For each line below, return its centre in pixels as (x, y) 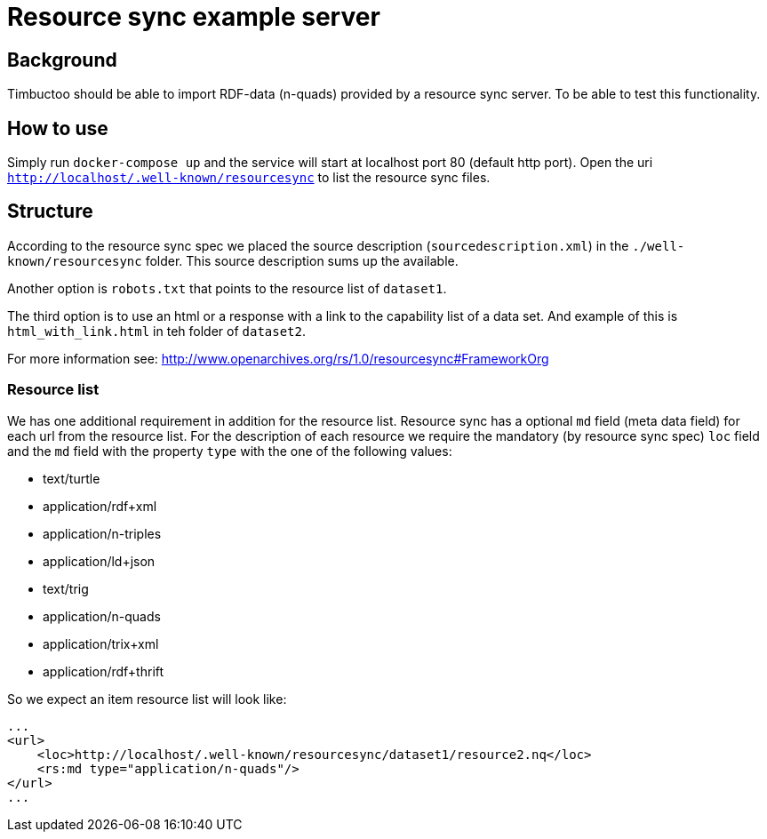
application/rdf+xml (100, 506)
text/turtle (72, 478)
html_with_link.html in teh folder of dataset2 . (157, 331)
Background (62, 60)
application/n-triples (102, 533)
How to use (58, 128)
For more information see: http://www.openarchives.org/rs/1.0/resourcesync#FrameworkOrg (278, 358)
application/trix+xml (101, 643)
